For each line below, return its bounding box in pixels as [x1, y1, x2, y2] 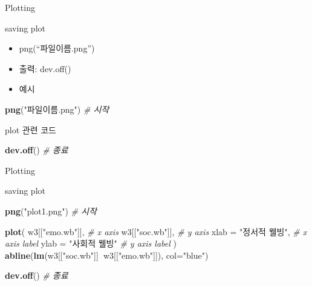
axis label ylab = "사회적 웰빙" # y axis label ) [5, 237, 177, 250]
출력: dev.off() [19, 62, 71, 75]
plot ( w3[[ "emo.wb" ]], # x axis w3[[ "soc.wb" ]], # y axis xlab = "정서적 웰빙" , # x [5, 225, 307, 238]
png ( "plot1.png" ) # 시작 [5, 204, 97, 217]
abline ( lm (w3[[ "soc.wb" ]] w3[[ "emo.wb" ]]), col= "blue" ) [5, 248, 209, 261]
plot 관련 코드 [5, 123, 56, 136]
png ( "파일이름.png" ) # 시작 [5, 102, 109, 115]
